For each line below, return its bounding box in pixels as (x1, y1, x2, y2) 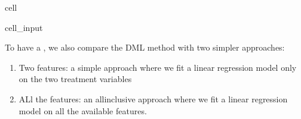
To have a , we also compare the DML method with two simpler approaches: (5, 41, 285, 54)
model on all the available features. (19, 104, 147, 117)
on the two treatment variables (19, 73, 132, 85)
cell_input (5, 21, 43, 33)
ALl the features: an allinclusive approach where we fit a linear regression (19, 92, 288, 105)
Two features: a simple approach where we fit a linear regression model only (19, 61, 297, 73)
